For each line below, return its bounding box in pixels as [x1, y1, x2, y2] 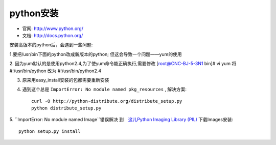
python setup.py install [18, 128, 81, 134]
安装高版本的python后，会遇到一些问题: [9, 42, 93, 48]
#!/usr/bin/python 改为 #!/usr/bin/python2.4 [9, 68, 102, 74]
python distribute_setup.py [31, 105, 102, 111]
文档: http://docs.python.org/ [22, 32, 83, 38]
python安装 [9, 8, 59, 19]
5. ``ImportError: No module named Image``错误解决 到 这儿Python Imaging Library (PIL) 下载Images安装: [9, 117, 234, 123]
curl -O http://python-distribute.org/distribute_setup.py [31, 98, 182, 104]
